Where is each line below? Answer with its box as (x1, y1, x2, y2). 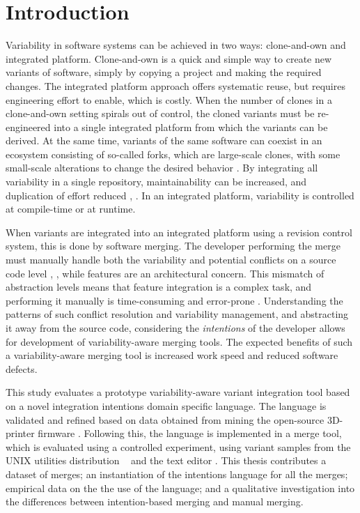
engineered (6, 119, 51, 134)
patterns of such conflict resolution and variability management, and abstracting (6, 307, 349, 321)
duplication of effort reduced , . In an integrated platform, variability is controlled (6, 187, 354, 202)
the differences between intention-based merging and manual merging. (6, 494, 304, 509)
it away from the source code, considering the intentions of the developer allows (6, 321, 345, 335)
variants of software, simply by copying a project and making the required (6, 65, 322, 79)
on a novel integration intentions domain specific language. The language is (6, 398, 327, 413)
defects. (6, 361, 38, 376)
